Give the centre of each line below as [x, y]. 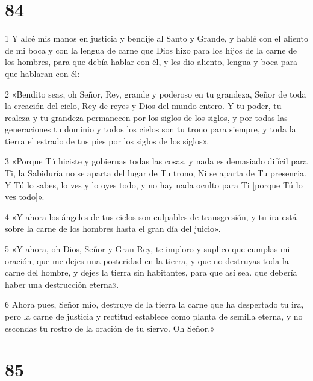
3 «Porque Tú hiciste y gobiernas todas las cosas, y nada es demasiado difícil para [156, 161]
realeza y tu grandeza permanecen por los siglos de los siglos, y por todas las [146, 117]
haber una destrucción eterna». [62, 284]
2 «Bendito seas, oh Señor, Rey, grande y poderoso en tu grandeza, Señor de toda [156, 94]
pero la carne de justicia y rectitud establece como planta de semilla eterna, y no [154, 316]
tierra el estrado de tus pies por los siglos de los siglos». [107, 141]
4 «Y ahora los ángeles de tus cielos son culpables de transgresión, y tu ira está [151, 216]
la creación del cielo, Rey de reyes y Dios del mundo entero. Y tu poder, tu [143, 106]
